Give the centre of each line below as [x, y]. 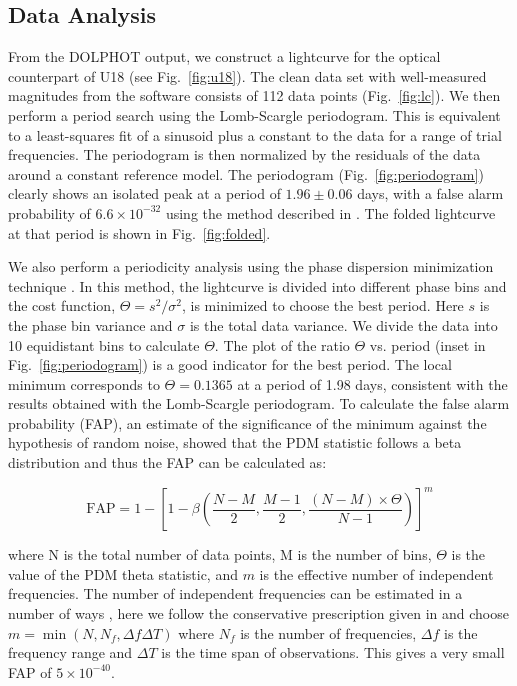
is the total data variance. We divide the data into [343, 324]
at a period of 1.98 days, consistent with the [372, 383]
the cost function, [62, 305]
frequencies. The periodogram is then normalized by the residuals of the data [244, 154]
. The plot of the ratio [282, 344]
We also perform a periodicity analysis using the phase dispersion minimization [251, 266]
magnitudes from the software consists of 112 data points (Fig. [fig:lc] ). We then [254, 95]
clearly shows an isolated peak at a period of [144, 193]
